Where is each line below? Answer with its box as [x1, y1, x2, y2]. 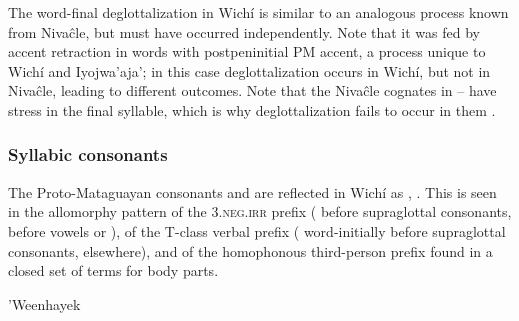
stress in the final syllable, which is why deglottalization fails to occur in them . [8, 99, 496, 120]
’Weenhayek [8, 293, 81, 314]
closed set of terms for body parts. [8, 260, 219, 281]
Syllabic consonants [8, 142, 168, 167]
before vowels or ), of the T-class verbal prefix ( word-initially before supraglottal [8, 220, 506, 241]
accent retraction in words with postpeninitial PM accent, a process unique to [8, 41, 486, 62]
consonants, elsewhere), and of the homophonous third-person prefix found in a [8, 240, 493, 261]
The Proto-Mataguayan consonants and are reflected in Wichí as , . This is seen [8, 181, 497, 202]
